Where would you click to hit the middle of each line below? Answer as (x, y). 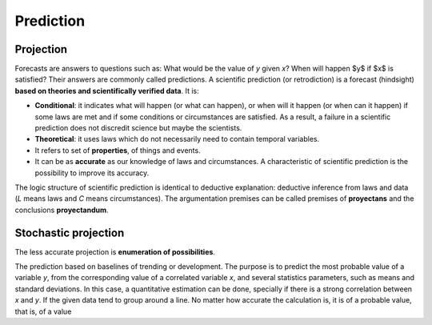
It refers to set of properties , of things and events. (118, 150)
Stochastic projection (70, 233)
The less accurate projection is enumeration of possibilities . (115, 251)
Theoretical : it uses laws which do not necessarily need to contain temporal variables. (177, 139)
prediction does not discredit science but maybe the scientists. (138, 128)
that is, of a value (43, 311)
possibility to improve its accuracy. (92, 173)
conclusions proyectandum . (62, 210)
